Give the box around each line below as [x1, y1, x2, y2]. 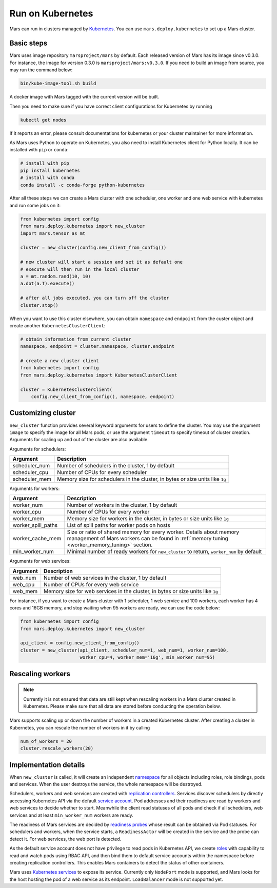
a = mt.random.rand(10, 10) [20, 273, 91, 279]
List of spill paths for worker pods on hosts [67, 522, 170, 529]
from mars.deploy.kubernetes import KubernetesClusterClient [20, 372, 177, 378]
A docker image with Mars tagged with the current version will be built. [9, 94, 160, 100]
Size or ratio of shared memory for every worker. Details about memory [67, 528, 240, 536]
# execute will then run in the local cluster [20, 266, 140, 272]
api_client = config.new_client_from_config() [20, 640, 140, 646]
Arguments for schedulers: [9, 446, 66, 452]
